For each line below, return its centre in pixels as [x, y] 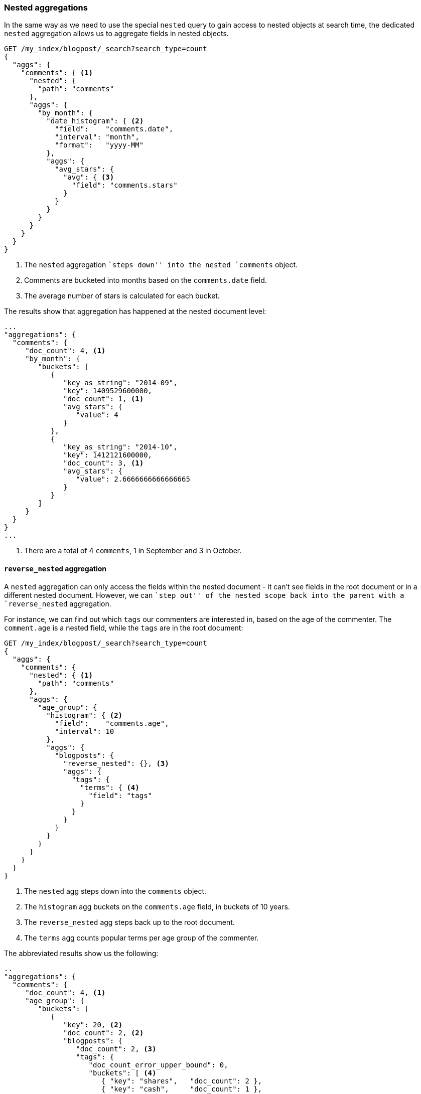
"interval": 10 [85, 731]
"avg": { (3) [89, 177]
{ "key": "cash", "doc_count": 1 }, [182, 1089]
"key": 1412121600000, [108, 455]
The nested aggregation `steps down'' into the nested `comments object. [161, 265]
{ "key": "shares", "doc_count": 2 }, [182, 1081]
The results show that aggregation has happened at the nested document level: [135, 311]
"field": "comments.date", [114, 129]
